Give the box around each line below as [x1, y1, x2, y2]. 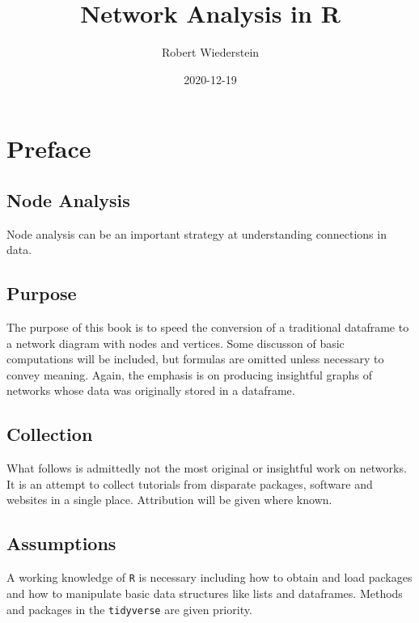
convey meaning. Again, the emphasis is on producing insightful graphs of [6, 366, 373, 383]
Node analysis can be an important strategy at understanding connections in [6, 225, 387, 242]
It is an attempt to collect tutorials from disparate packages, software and [6, 475, 373, 492]
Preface [6, 132, 91, 165]
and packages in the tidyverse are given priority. [6, 600, 252, 617]
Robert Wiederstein [161, 44, 260, 61]
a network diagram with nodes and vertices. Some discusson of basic [6, 334, 345, 351]
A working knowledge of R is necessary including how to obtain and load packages [6, 569, 413, 586]
